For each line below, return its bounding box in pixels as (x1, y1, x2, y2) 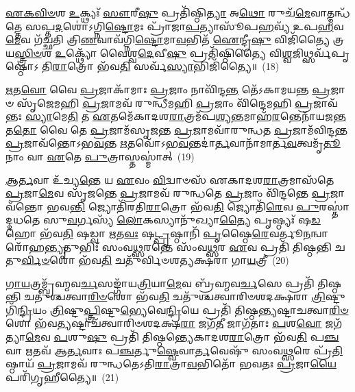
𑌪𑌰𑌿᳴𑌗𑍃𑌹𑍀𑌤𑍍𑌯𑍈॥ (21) (5, 369, 119, 384)
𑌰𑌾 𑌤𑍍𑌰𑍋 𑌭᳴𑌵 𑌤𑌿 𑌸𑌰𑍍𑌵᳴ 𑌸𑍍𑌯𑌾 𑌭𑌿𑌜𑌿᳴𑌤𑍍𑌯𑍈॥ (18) (52, 59, 280, 73)
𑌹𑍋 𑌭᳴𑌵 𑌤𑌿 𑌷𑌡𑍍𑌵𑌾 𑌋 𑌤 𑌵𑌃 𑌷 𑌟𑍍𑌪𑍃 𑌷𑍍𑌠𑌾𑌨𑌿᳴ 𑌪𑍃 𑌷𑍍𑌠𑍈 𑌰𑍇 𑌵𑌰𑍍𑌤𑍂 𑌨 (5, 225, 311, 240)
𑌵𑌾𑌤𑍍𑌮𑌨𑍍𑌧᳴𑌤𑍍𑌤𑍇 (310, 5, 350, 19)
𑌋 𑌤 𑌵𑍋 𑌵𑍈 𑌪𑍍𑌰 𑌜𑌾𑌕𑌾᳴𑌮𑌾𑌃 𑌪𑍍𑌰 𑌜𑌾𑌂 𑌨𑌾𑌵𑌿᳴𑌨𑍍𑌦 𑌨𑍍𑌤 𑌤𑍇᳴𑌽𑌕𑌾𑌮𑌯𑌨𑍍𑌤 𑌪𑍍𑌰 (5, 82, 331, 96)
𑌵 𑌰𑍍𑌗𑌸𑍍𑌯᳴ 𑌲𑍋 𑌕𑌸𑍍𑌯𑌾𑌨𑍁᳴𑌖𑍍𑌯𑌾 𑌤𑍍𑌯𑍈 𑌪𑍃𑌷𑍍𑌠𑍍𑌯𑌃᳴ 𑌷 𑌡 (66, 212, 321, 227)
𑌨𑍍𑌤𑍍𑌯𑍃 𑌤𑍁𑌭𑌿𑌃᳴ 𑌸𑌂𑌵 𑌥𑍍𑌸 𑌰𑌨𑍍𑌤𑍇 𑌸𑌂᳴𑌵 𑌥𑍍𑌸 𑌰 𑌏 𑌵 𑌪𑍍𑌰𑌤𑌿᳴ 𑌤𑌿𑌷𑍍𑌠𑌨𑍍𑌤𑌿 (45, 239, 332, 254)
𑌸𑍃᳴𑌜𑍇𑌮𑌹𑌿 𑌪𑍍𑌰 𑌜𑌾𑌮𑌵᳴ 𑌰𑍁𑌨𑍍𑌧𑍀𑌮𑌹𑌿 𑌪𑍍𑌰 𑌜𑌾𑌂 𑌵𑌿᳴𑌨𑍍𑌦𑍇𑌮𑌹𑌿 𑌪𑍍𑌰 (16, 95, 313, 110)
